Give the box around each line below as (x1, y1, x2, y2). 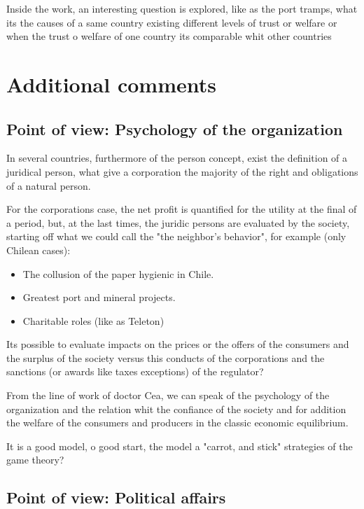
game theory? (6, 452, 64, 467)
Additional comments (6, 69, 216, 98)
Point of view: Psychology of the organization (6, 118, 343, 139)
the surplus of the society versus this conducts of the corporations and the (6, 350, 325, 365)
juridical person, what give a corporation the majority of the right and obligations (6, 164, 358, 179)
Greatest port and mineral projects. (22, 290, 176, 305)
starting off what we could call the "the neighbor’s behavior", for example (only (6, 229, 346, 244)
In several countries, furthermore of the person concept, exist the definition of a (6, 151, 348, 165)
